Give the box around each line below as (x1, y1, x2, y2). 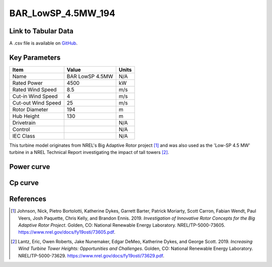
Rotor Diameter (12, 106, 48, 113)
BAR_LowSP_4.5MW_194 (9, 8, 115, 19)
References (9, 195, 46, 203)
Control (12, 126, 30, 133)
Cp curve (9, 179, 39, 187)
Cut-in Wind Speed (12, 92, 58, 99)
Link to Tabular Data (9, 27, 74, 35)
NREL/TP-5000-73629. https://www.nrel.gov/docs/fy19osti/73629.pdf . (18, 252, 165, 258)
